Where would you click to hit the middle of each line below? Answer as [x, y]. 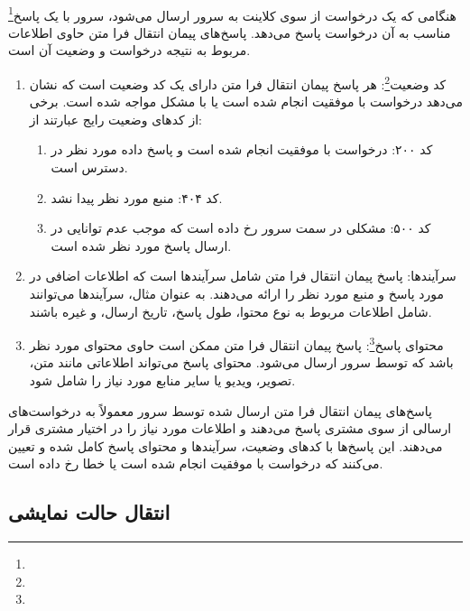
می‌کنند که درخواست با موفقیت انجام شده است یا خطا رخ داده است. [196, 463]
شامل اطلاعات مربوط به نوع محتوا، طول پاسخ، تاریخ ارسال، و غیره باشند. [230, 311]
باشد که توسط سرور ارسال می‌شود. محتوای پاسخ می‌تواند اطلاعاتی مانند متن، [241, 362]
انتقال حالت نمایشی [89, 512]
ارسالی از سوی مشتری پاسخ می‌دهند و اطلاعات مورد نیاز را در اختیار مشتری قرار [230, 428]
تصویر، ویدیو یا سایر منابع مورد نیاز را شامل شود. [162, 380]
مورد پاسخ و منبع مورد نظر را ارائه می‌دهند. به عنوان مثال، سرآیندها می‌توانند [237, 294]
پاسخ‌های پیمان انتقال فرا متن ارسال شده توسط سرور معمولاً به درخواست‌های [220, 410]
